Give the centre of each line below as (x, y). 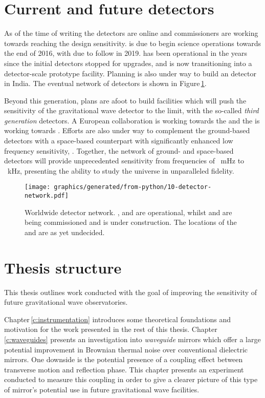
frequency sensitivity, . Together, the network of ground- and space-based (119, 150)
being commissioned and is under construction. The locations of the (131, 222)
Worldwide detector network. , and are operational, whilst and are (128, 212)
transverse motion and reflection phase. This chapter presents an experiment (124, 369)
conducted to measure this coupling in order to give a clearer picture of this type (131, 379)
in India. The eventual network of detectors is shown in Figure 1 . (105, 83)
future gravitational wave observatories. (66, 302)
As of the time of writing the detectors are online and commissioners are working (131, 33)
